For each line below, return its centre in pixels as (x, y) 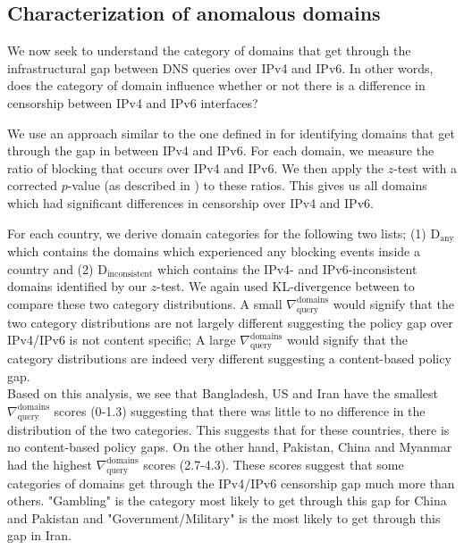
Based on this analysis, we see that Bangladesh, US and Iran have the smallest (223, 393)
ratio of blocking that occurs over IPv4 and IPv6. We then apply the (196, 167)
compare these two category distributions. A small (145, 303)
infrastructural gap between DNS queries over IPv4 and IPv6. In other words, (220, 67)
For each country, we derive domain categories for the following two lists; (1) (217, 233)
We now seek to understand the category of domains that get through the (209, 50)
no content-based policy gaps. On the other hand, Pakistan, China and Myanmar (230, 447)
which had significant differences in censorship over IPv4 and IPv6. (190, 202)
